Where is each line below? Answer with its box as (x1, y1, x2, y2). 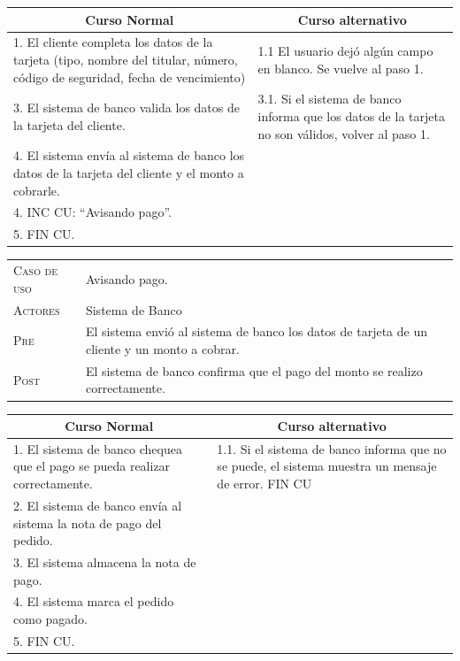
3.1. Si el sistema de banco (257, 89, 402, 108)
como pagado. (13, 609, 88, 627)
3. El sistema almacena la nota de (13, 552, 196, 571)
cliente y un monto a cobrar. (85, 340, 240, 357)
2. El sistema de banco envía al (13, 496, 182, 514)
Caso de (13, 261, 58, 280)
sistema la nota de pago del (13, 513, 162, 532)
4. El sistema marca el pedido (13, 592, 174, 611)
